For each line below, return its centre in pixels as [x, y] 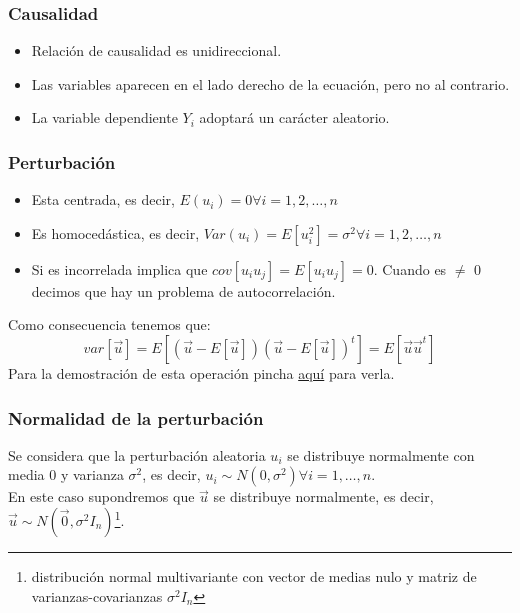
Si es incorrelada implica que [119, 268]
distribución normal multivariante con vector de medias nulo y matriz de [254, 576]
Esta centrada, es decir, [103, 199]
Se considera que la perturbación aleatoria [137, 454]
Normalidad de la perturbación [136, 417]
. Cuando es [410, 268]
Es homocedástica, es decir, [115, 232]
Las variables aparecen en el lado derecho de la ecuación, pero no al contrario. [270, 83]
